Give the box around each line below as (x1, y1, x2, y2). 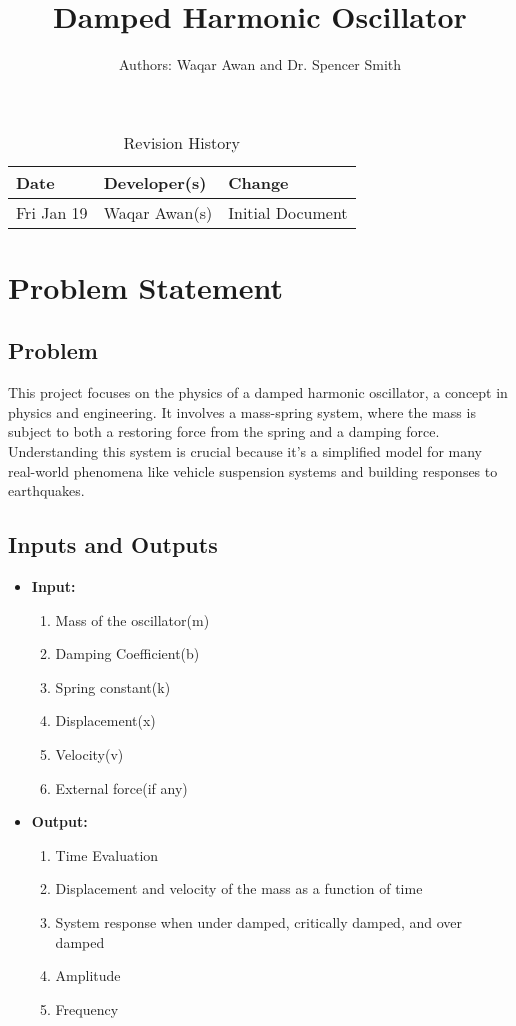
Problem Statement (8, 266, 283, 307)
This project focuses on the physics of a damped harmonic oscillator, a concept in (8, 382, 508, 403)
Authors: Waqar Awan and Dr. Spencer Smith (118, 54, 402, 75)
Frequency (55, 998, 119, 1019)
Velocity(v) (55, 744, 124, 765)
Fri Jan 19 (16, 200, 88, 224)
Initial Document (228, 200, 348, 224)
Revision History (123, 130, 241, 154)
